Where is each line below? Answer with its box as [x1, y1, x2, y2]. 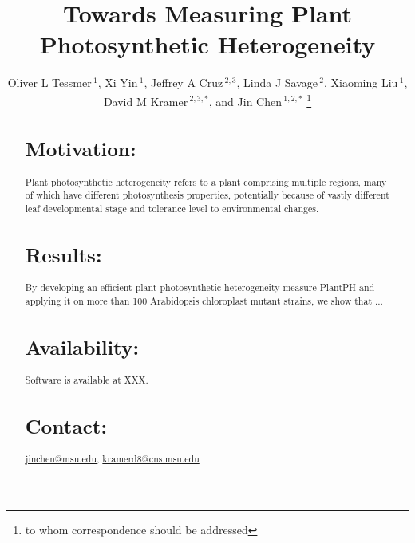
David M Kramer [103, 92, 188, 109]
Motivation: [25, 135, 136, 163]
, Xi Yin [97, 74, 138, 91]
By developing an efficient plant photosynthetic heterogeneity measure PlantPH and [25, 281, 375, 294]
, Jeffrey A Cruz [144, 74, 223, 91]
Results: [25, 241, 102, 268]
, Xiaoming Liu [324, 74, 398, 91]
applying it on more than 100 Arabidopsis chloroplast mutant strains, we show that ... [25, 293, 383, 307]
